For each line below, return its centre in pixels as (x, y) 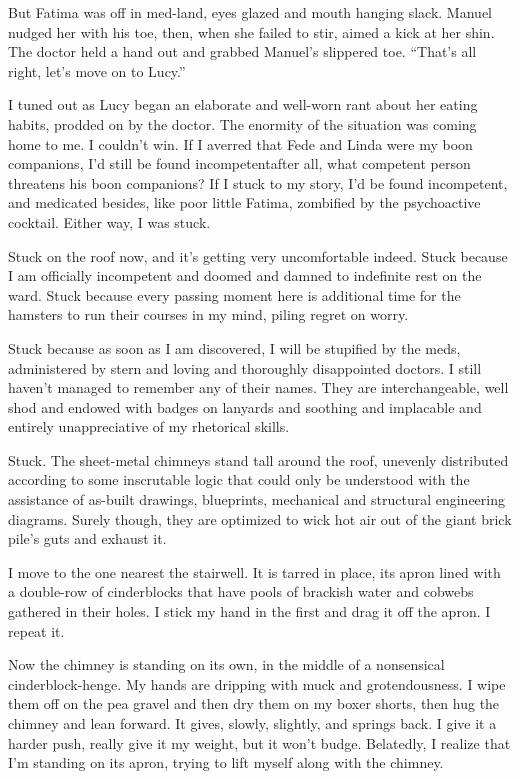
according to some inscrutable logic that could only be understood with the (239, 479)
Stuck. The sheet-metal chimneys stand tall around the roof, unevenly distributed (258, 459)
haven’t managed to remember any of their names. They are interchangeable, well (258, 387)
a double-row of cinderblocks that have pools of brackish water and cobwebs (241, 591)
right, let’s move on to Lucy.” (97, 70)
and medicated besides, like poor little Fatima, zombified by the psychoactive (244, 202)
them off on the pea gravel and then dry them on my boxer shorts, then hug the (254, 703)
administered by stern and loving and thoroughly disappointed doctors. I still (245, 367)
